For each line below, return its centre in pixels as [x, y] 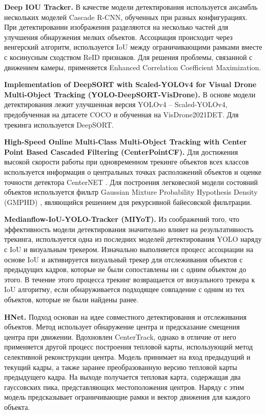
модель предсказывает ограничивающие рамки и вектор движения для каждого [127, 397]
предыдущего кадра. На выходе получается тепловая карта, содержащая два [122, 377]
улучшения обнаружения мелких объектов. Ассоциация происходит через [118, 37]
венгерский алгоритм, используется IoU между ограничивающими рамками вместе [133, 47]
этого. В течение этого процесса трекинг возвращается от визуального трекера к [130, 279]
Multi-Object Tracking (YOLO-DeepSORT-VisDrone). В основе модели [130, 94]
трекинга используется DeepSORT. [59, 124]
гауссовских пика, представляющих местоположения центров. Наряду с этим [124, 387]
